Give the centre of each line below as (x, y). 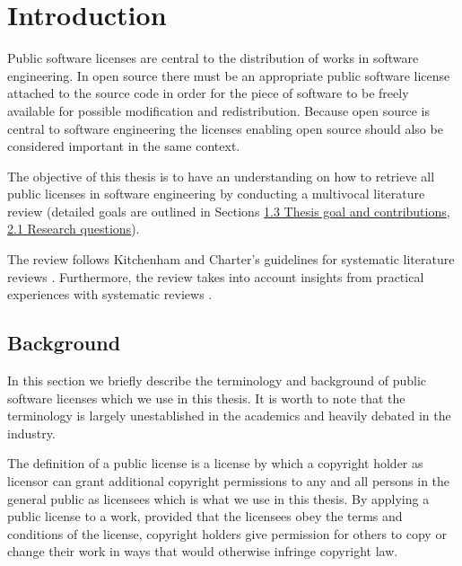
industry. (31, 433)
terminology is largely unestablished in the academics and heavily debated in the (229, 416)
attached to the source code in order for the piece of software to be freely (208, 93)
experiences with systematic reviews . (110, 294)
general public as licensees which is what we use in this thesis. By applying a (218, 498)
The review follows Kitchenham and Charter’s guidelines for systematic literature (231, 259)
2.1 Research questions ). (74, 229)
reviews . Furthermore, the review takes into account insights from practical (216, 276)
